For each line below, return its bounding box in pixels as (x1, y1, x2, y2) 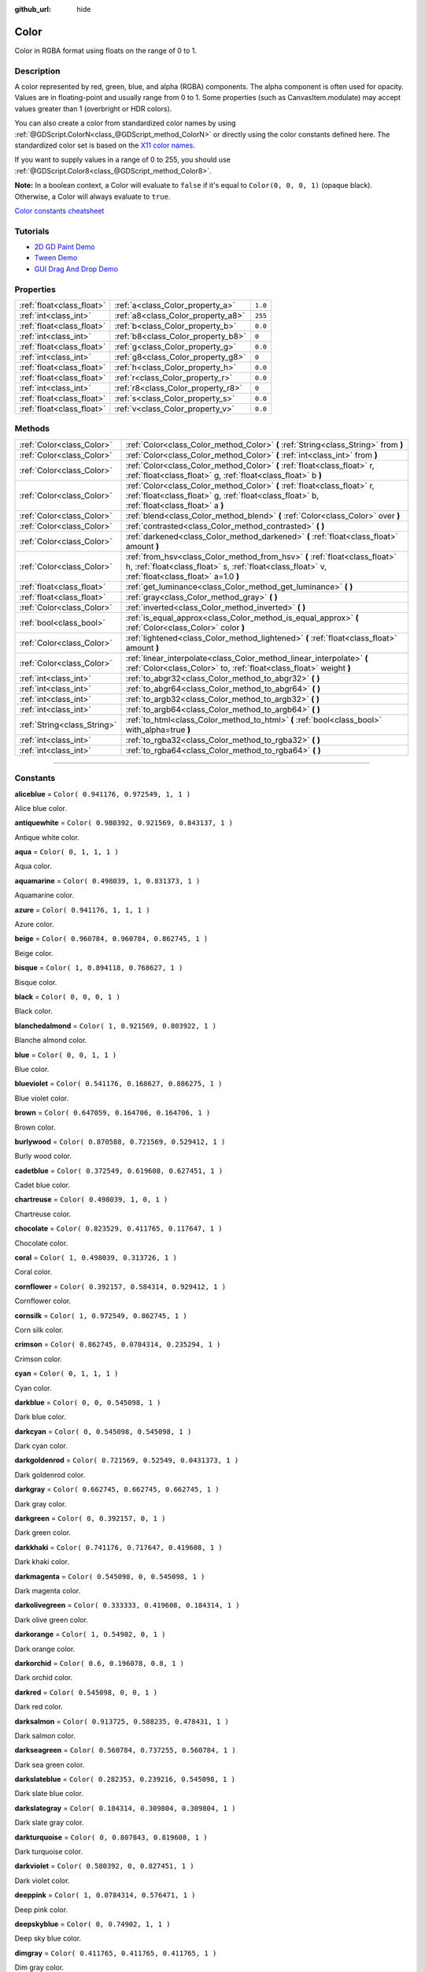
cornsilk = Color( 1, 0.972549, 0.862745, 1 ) (14, 1310, 188, 1320)
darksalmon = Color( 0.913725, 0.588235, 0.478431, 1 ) (14, 1716, 230, 1726)
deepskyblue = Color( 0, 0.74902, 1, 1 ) (14, 1919, 171, 1929)
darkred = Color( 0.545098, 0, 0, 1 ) (14, 1687, 157, 1697)
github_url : (14, 5, 51, 13)
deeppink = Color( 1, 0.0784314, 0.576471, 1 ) (14, 1890, 196, 1900)
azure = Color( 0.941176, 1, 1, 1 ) (14, 905, 150, 914)
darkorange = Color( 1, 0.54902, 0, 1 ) (14, 1630, 166, 1639)
